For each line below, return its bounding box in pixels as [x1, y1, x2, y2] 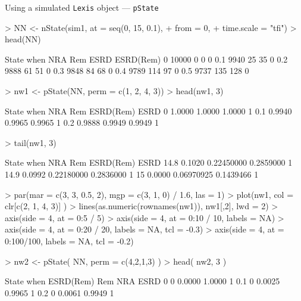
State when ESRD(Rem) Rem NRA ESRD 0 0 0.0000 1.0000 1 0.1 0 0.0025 [5, 275, 280, 287]
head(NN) [5, 33, 41, 45]
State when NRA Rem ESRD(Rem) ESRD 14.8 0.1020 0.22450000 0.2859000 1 [5, 156, 293, 169]
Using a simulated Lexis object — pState [5, 1, 159, 13]
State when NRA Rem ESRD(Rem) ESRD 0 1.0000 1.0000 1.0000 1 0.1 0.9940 [5, 104, 292, 117]
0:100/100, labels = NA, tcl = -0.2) [5, 234, 134, 247]
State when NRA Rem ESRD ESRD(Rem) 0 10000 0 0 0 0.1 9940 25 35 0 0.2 [5, 52, 288, 65]
